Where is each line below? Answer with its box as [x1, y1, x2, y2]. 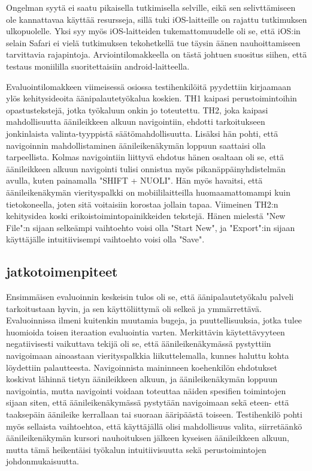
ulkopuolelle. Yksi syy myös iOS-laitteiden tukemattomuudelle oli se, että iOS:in [6, 25, 301, 37]
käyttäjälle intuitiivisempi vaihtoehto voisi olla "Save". [6, 233, 205, 245]
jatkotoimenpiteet [6, 262, 118, 281]
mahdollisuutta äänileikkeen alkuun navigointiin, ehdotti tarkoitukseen [6, 115, 265, 128]
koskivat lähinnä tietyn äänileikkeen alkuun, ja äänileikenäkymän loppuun [6, 373, 278, 385]
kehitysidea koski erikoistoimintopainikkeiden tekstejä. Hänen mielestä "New [6, 209, 286, 222]
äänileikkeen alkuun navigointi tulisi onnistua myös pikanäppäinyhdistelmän [6, 162, 286, 175]
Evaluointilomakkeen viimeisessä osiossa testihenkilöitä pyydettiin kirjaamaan [6, 80, 292, 92]
